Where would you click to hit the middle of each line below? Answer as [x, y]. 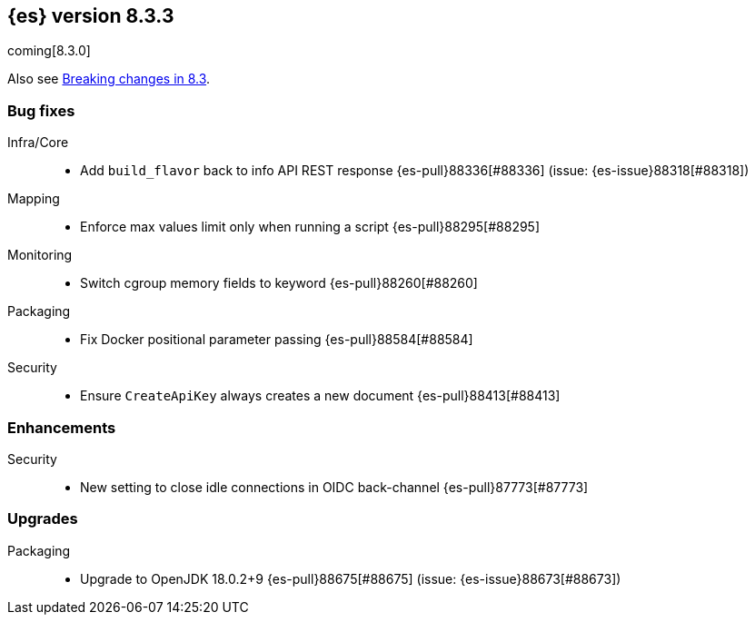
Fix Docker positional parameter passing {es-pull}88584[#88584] [277, 340]
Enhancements [62, 427]
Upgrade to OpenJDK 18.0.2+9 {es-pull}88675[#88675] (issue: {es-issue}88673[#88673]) [351, 578]
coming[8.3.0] [49, 51]
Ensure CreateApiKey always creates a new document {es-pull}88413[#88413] [320, 396]
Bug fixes [41, 110]
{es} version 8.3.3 [91, 16]
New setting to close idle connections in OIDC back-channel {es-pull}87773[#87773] [334, 487]
